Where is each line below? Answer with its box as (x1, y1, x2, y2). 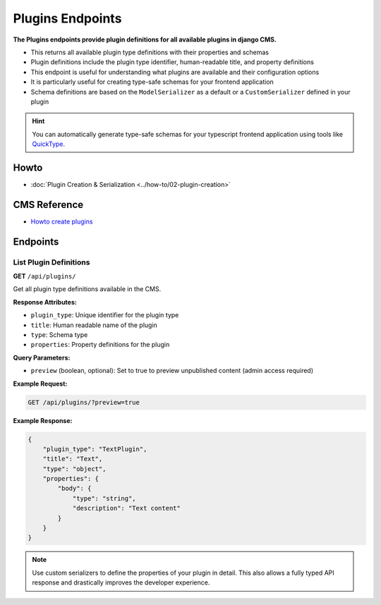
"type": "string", (72, 494, 137, 502)
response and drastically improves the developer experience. (32, 578, 210, 587)
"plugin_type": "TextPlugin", (42, 445, 147, 453)
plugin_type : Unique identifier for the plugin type (30, 311, 179, 319)
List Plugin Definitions (13, 257, 90, 267)
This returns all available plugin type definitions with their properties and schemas (30, 48, 270, 56)
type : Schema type (30, 330, 88, 338)
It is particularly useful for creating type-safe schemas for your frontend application (30, 78, 274, 86)
